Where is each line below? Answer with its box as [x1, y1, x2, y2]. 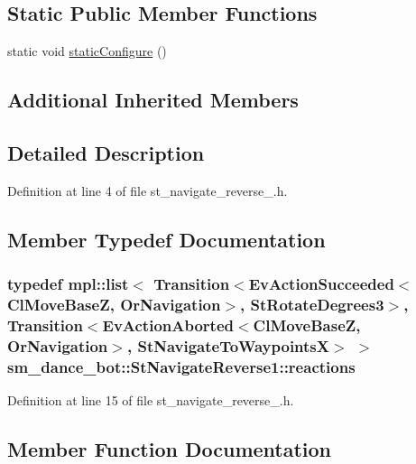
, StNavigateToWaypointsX [126, 334, 330, 357]
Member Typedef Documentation [7, 225, 326, 253]
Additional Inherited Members [7, 86, 299, 114]
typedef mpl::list [7, 273, 129, 295]
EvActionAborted [102, 313, 234, 336]
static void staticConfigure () [7, 42, 167, 60]
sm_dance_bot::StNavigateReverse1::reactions [7, 355, 356, 377]
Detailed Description [7, 138, 205, 166]
